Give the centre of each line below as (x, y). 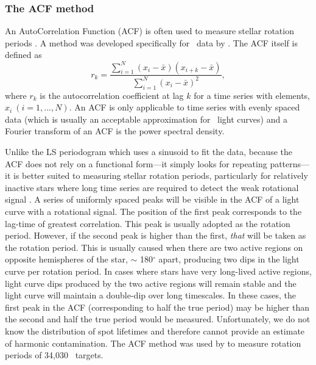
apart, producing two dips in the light (229, 259)
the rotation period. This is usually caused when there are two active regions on (154, 247)
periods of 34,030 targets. (54, 355)
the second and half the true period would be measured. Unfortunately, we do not (158, 319)
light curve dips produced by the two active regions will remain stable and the (151, 283)
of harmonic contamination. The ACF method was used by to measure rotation (153, 343)
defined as (23, 55)
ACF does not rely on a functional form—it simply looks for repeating (136, 163)
